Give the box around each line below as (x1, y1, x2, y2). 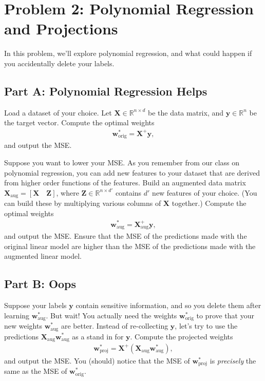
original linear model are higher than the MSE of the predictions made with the (4, 240, 256, 251)
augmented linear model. (4, 251, 82, 261)
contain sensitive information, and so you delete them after (75, 300, 261, 311)
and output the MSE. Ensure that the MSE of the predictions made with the (4, 231, 247, 241)
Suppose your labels (4, 300, 67, 311)
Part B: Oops (4, 276, 77, 292)
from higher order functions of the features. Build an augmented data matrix (4, 177, 246, 188)
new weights (4, 320, 42, 331)
